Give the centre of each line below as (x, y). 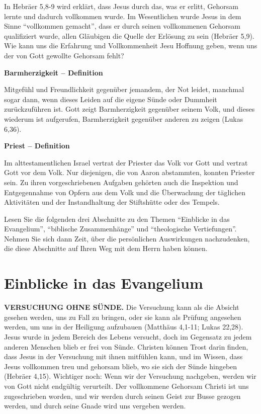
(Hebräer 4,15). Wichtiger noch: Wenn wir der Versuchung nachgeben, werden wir (130, 376)
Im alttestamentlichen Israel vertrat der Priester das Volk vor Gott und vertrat (126, 162)
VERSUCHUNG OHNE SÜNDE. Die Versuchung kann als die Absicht (122, 307)
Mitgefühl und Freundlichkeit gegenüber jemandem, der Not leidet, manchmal (124, 89)
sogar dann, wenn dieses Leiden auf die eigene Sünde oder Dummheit (111, 99)
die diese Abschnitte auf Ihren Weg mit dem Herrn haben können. (106, 248)
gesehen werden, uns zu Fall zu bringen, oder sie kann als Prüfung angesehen (123, 317)
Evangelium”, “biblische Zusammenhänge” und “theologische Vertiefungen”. (120, 229)
